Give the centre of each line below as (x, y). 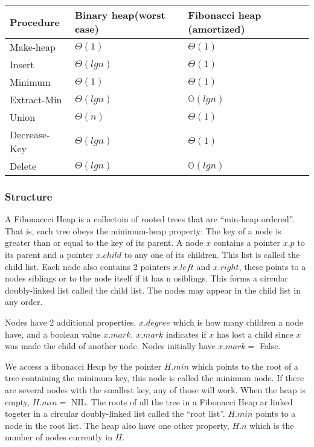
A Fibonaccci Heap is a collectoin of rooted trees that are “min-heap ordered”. (150, 219)
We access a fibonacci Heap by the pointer (83, 366)
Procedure (35, 22)
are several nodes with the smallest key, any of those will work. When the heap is (155, 389)
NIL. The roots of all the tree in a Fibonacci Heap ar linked (182, 401)
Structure (29, 196)
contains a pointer (247, 243)
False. (270, 346)
